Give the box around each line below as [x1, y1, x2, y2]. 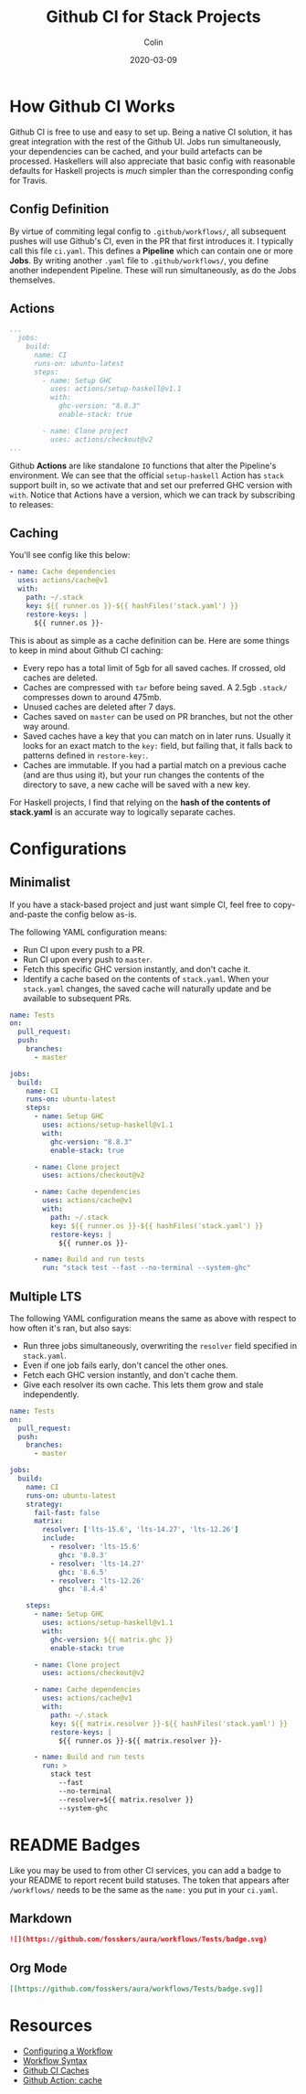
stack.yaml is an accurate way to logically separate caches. [9, 807, 236, 817]
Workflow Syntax [22, 2055, 88, 2066]
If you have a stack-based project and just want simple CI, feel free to [9, 899, 271, 910]
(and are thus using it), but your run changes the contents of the [22, 769, 265, 780]
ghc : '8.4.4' [58, 1585, 108, 1594]
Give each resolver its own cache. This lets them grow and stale [22, 1379, 264, 1390]
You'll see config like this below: [9, 550, 131, 561]
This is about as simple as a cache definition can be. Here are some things [9, 635, 290, 646]
